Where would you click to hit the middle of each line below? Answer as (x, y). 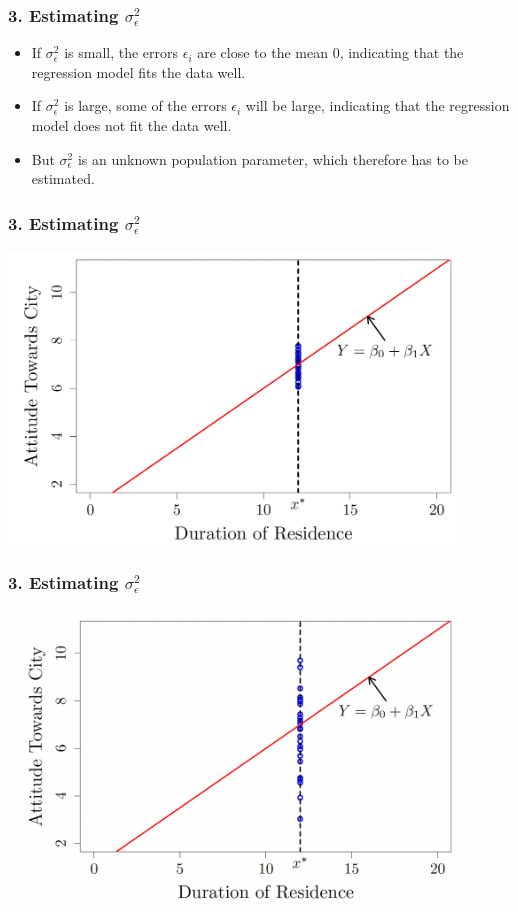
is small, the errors (121, 52)
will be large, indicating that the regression (377, 105)
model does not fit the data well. (131, 125)
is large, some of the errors (145, 105)
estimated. (63, 178)
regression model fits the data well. (138, 71)
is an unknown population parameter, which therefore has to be (272, 158)
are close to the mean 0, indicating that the (330, 52)
